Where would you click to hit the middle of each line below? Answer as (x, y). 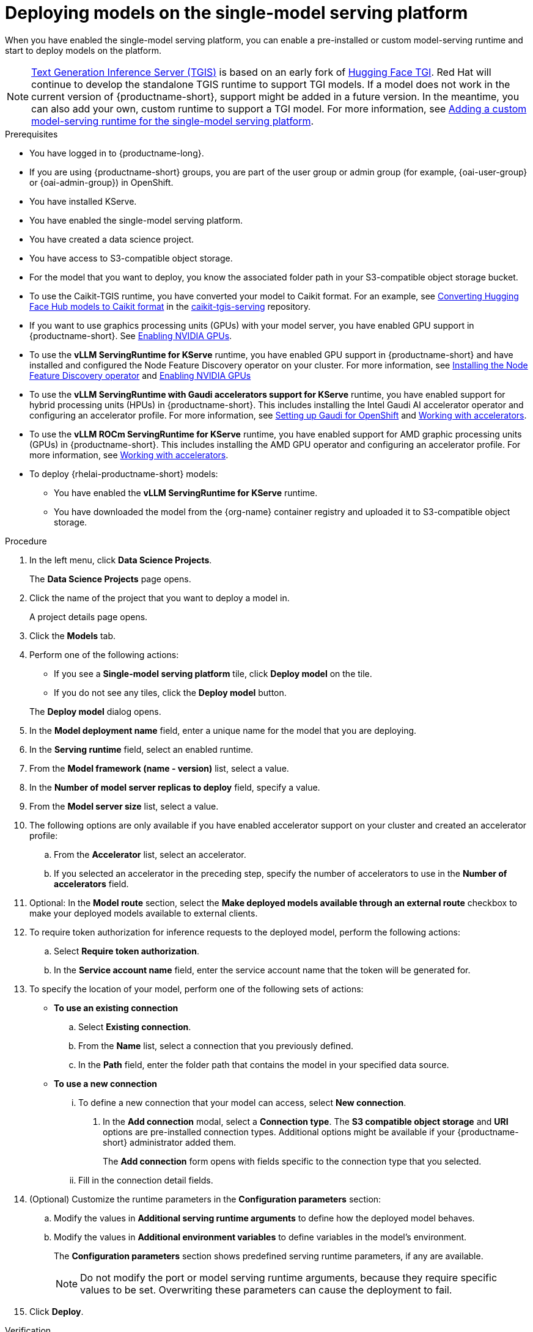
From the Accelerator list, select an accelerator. (150, 854)
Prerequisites (31, 134)
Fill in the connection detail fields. (146, 1180)
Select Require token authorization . (127, 951)
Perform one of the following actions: (104, 654)
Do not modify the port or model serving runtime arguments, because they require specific (289, 1277)
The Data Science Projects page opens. (110, 579)
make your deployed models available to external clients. (144, 913)
